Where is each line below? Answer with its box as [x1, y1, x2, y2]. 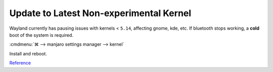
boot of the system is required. [9, 32, 73, 38]
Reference [9, 60, 31, 66]
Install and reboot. [9, 50, 48, 56]
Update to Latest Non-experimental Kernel [9, 8, 192, 19]
